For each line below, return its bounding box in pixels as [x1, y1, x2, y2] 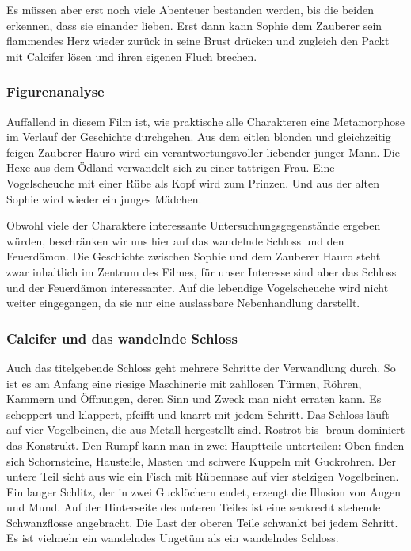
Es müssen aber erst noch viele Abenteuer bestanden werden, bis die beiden [6, 2, 374, 17]
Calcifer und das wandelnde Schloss [6, 328, 238, 348]
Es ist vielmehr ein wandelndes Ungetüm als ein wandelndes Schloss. [6, 530, 339, 546]
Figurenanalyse [6, 82, 105, 101]
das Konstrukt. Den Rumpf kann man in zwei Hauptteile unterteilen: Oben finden [6, 436, 405, 453]
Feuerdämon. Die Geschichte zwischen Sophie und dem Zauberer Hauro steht [6, 248, 381, 264]
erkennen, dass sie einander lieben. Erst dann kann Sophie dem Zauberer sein [6, 17, 382, 33]
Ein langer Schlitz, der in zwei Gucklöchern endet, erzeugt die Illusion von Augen [6, 483, 401, 500]
